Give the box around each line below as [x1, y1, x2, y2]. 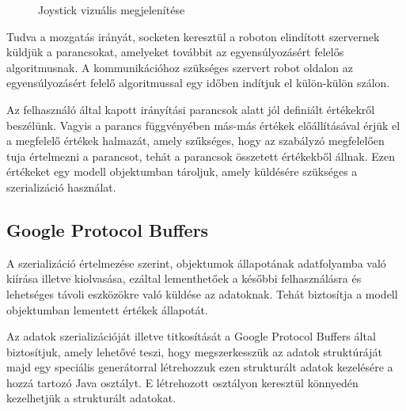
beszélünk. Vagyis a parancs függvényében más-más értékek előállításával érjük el [6, 116, 400, 133]
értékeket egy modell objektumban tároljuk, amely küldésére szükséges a [6, 163, 358, 180]
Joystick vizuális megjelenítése [38, 2, 185, 17]
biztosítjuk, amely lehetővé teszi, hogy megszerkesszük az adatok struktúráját [6, 343, 382, 360]
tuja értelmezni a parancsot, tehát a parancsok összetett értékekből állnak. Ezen [6, 147, 396, 164]
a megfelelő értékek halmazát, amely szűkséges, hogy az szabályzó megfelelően [6, 132, 385, 149]
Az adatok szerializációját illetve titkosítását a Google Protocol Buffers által [6, 328, 376, 344]
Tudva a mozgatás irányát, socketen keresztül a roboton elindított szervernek [6, 28, 380, 44]
